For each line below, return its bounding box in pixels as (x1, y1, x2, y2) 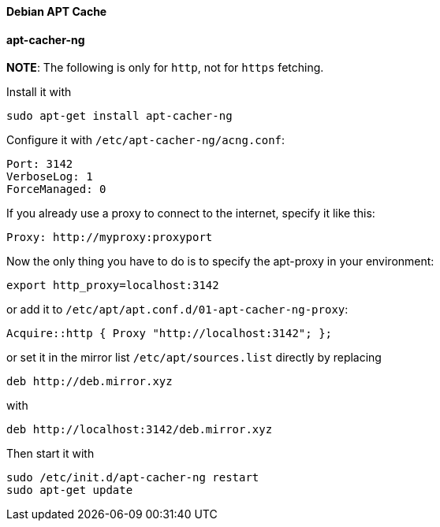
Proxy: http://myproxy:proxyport (6, 231, 213, 244)
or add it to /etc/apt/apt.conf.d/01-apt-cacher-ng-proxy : (6, 302, 349, 317)
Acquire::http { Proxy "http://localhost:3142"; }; (6, 327, 333, 340)
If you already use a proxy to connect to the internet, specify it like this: (6, 206, 375, 221)
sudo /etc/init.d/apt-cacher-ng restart (6, 471, 259, 484)
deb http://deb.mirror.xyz (6, 375, 173, 388)
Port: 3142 (6, 158, 73, 171)
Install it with (6, 85, 72, 99)
